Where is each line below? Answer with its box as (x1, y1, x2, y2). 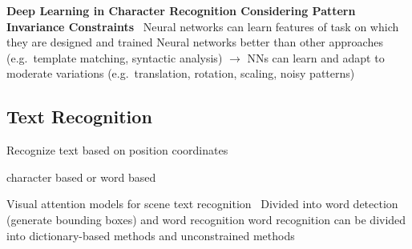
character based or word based (6, 168, 156, 185)
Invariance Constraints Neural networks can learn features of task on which (6, 18, 399, 34)
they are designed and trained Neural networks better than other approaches (6, 34, 383, 50)
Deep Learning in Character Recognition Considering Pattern (6, 2, 356, 18)
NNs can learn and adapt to (247, 49, 385, 66)
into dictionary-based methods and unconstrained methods (6, 227, 295, 243)
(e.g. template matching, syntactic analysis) (6, 49, 223, 66)
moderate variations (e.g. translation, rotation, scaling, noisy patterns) (6, 65, 355, 82)
